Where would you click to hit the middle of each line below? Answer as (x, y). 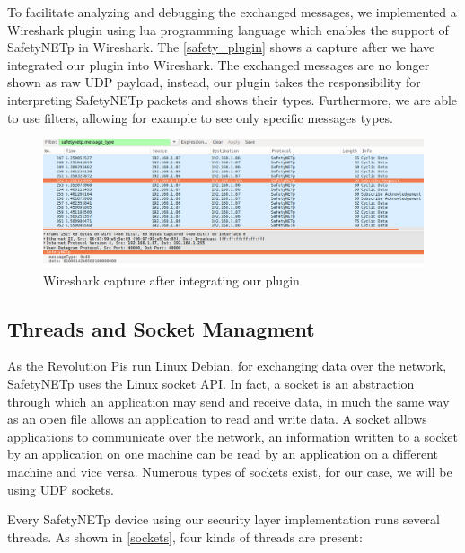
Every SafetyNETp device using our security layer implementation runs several (224, 519)
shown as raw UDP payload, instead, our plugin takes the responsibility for (214, 82)
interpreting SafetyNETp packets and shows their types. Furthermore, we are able (232, 99)
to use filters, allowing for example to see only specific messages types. (200, 117)
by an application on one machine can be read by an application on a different (223, 454)
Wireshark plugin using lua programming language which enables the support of (228, 29)
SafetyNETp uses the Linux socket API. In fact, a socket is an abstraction (211, 383)
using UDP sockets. (61, 489)
